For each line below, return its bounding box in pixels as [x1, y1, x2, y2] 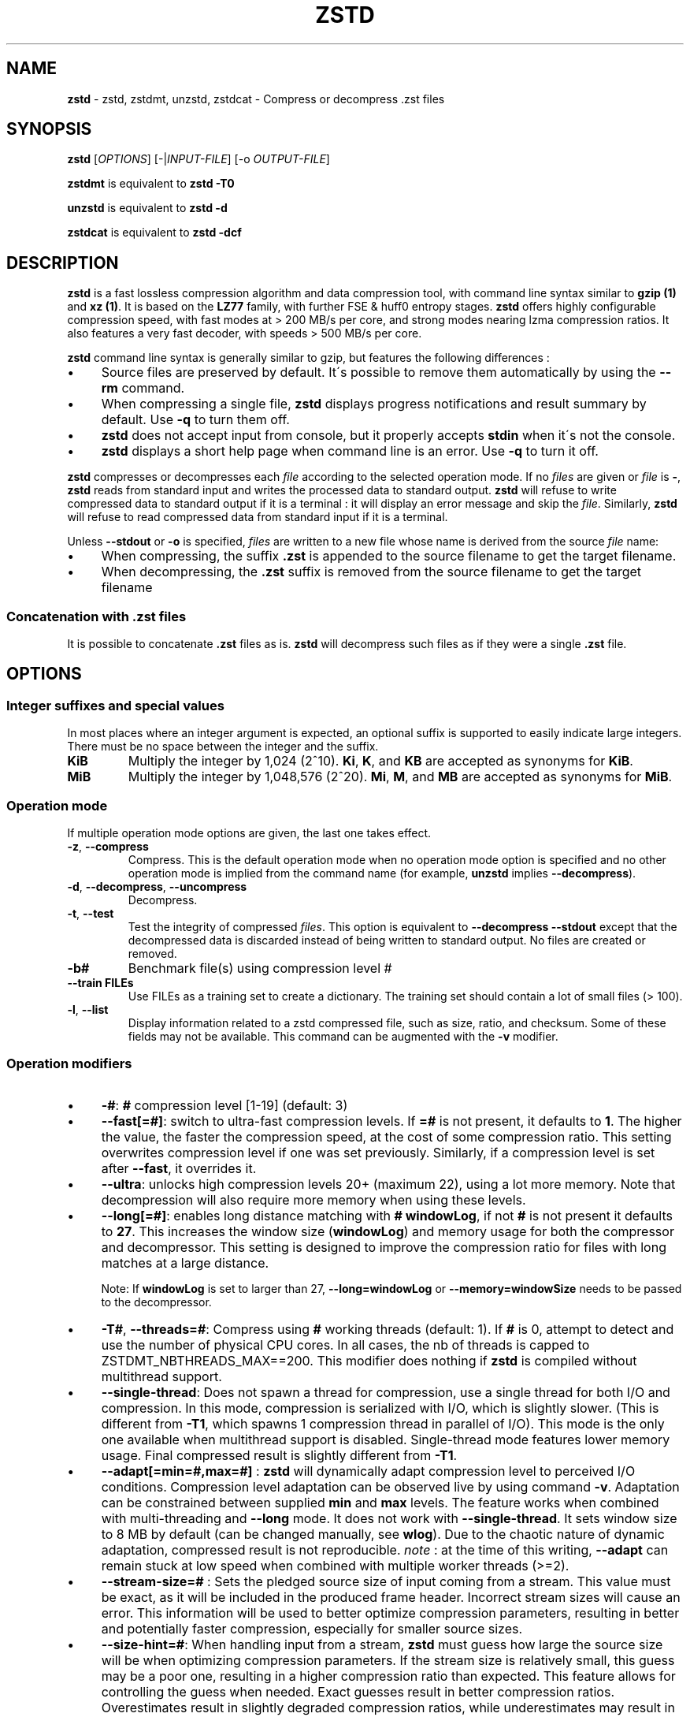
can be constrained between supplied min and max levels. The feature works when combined [101, 1494, 659, 1510]
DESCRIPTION [6, 252, 119, 273]
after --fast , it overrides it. [101, 1160, 257, 1176]
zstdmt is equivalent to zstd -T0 [67, 177, 235, 191]
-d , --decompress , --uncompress [67, 880, 247, 893]
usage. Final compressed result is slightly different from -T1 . [101, 1447, 458, 1463]
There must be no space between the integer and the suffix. [67, 739, 379, 754]
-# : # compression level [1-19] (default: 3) [101, 1097, 348, 1113]
